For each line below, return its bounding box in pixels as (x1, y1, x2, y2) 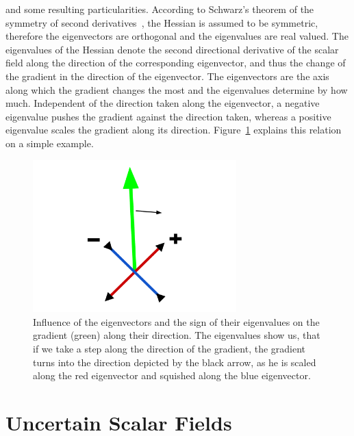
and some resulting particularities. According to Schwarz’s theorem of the (5, 2, 314, 16)
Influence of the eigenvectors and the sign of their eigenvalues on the (33, 314, 320, 329)
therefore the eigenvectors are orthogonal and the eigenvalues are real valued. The (5, 29, 349, 43)
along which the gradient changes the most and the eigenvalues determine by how (5, 82, 348, 97)
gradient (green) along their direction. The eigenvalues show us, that (33, 328, 320, 342)
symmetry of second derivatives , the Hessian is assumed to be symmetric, (5, 15, 318, 29)
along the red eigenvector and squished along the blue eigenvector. (33, 368, 311, 383)
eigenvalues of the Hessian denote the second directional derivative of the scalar (5, 42, 339, 56)
